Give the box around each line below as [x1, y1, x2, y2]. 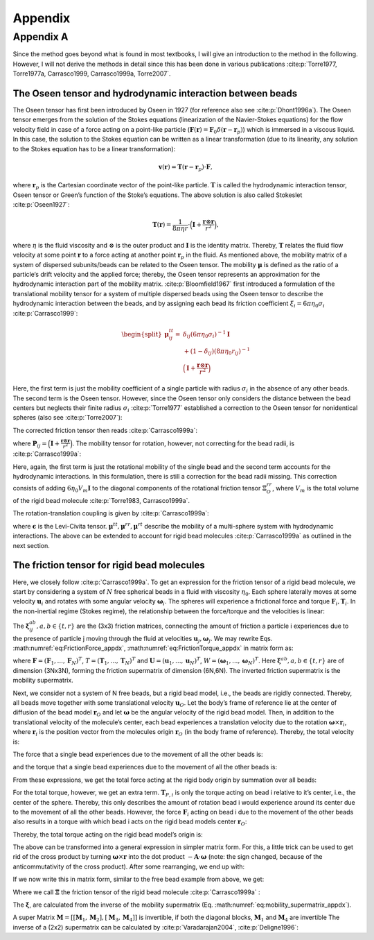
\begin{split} [121, 330, 162, 338]
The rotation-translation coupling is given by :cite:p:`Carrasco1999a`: [12, 509, 209, 518]
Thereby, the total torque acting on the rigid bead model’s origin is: [12, 830, 204, 839]
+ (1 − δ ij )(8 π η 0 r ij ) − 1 [184, 346, 251, 357]
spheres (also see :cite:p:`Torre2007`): [12, 413, 123, 422]
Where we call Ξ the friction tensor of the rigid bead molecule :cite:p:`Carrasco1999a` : [12, 888, 260, 896]
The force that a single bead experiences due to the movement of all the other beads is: [12, 750, 263, 758]
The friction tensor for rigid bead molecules [12, 559, 205, 572]
